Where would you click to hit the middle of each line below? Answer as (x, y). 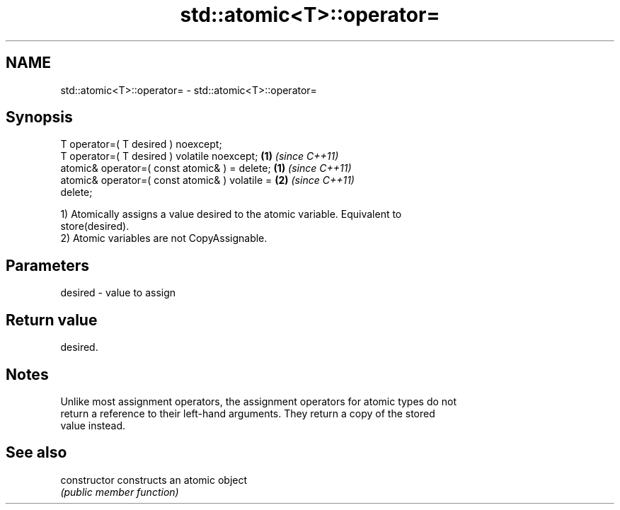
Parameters (47, 265)
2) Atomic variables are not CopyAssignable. (164, 238)
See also (36, 453)
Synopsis (39, 117)
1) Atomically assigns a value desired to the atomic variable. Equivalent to (231, 214)
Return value (52, 320)
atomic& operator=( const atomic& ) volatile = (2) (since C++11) (207, 180)
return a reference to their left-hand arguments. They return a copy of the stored (248, 413)
